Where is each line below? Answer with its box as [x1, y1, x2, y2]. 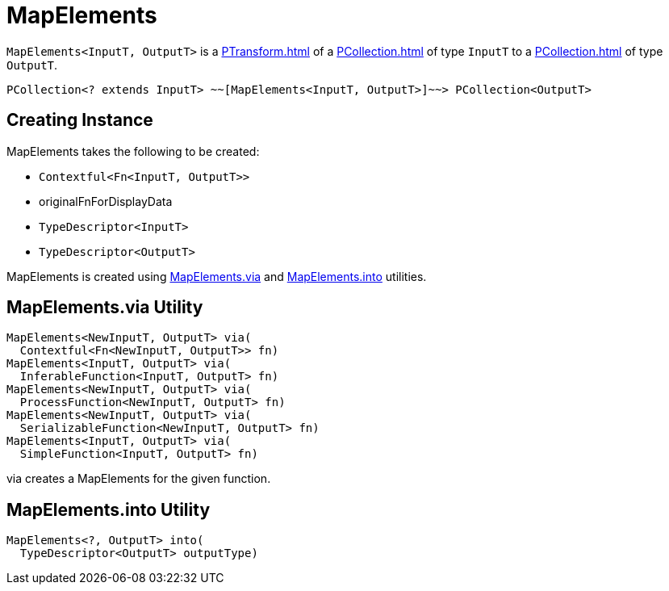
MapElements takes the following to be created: [6, 144, 260, 158]
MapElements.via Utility [6, 297, 203, 318]
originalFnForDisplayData [39, 194, 173, 208]
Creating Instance [6, 110, 153, 131]
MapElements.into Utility [6, 499, 211, 520]
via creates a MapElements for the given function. [6, 472, 271, 486]
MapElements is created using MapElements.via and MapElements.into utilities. [6, 269, 427, 283]
